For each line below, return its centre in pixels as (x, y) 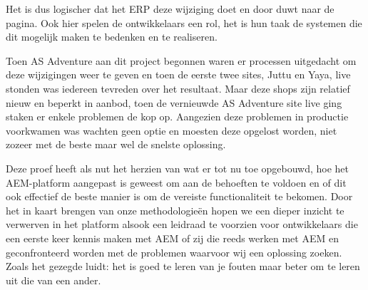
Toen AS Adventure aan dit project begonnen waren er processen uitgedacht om (181, 60)
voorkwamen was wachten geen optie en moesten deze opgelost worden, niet (172, 130)
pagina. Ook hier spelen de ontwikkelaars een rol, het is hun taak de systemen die (184, 22)
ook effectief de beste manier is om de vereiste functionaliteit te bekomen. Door (179, 196)
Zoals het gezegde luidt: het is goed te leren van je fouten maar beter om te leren (183, 266)
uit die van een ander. (53, 280)
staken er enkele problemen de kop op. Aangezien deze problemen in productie (177, 116)
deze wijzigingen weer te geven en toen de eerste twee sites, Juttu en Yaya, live (178, 74)
